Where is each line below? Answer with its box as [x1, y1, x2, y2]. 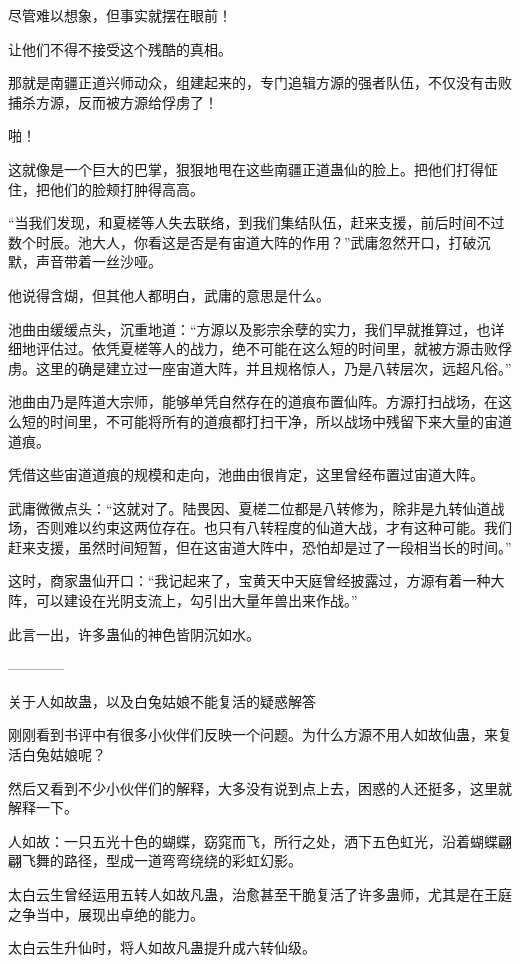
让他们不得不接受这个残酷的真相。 [8, 38, 232, 59]
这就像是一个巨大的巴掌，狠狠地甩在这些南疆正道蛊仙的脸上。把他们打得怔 [8, 158, 498, 179]
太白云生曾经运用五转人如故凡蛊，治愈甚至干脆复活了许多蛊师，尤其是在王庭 [8, 884, 512, 904]
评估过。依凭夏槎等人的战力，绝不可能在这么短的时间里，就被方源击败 [35, 338, 498, 359]
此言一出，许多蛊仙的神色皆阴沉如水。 [8, 623, 260, 644]
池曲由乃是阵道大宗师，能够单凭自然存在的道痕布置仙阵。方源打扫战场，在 [8, 391, 498, 412]
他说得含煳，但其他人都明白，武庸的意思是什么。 [8, 284, 330, 305]
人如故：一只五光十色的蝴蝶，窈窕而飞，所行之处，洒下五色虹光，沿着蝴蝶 [8, 830, 498, 851]
